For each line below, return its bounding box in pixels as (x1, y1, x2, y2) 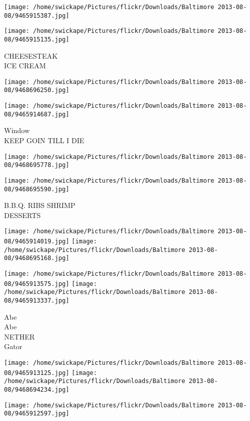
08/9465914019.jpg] (4, 238, 69, 245)
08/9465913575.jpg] (4, 280, 69, 287)
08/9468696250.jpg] (4, 87, 69, 94)
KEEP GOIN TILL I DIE (4, 135, 85, 146)
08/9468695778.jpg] (4, 161, 69, 169)
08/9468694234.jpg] (4, 386, 69, 394)
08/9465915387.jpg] (4, 12, 69, 19)
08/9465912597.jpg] (4, 410, 69, 417)
